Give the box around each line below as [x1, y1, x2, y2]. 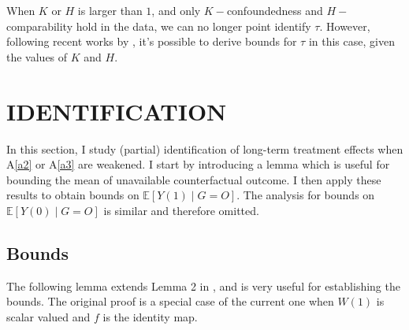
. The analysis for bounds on [236, 187, 375, 203]
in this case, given [308, 33, 395, 50]
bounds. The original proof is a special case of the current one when [6, 293, 334, 310]
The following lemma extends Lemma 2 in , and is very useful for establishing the [6, 277, 400, 294]
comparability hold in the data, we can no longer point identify [6, 17, 311, 34]
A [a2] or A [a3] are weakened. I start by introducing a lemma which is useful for [6, 156, 390, 172]
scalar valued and [6, 308, 91, 324]
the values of [6, 48, 68, 65]
